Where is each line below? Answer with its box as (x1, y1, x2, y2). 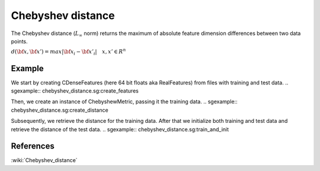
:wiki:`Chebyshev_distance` (11, 157, 78, 164)
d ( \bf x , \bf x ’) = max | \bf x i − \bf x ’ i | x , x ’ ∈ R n (11, 47, 126, 56)
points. (11, 37, 28, 45)
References (11, 141, 55, 151)
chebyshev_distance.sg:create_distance (11, 106, 109, 113)
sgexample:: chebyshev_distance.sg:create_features (11, 87, 139, 94)
